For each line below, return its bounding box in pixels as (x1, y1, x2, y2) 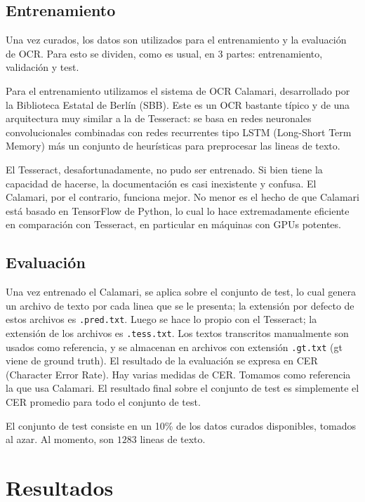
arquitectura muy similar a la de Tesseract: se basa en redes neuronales (6, 111, 312, 126)
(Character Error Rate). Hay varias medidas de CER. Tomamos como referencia (6, 366, 351, 381)
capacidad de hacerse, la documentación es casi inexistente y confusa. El (6, 176, 317, 190)
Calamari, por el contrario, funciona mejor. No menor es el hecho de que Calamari (6, 190, 359, 204)
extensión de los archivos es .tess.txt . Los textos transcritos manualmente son (6, 325, 349, 340)
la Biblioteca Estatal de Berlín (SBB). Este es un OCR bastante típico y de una (6, 97, 350, 112)
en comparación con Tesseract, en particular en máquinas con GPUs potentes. (6, 217, 341, 232)
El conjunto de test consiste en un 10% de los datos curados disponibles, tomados (6, 418, 357, 432)
